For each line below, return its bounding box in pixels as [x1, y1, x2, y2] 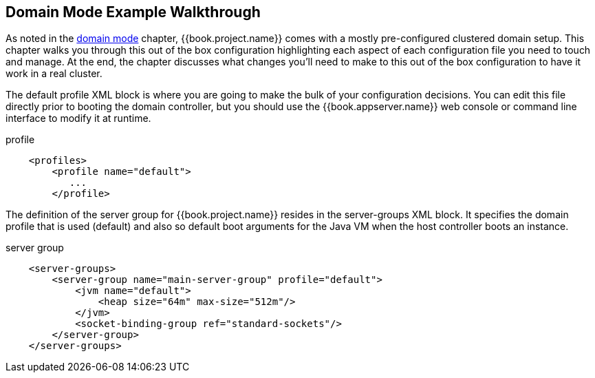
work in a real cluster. [6, 67, 102, 80]
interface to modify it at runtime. [6, 112, 151, 125]
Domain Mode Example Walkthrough [6, 3, 261, 21]
